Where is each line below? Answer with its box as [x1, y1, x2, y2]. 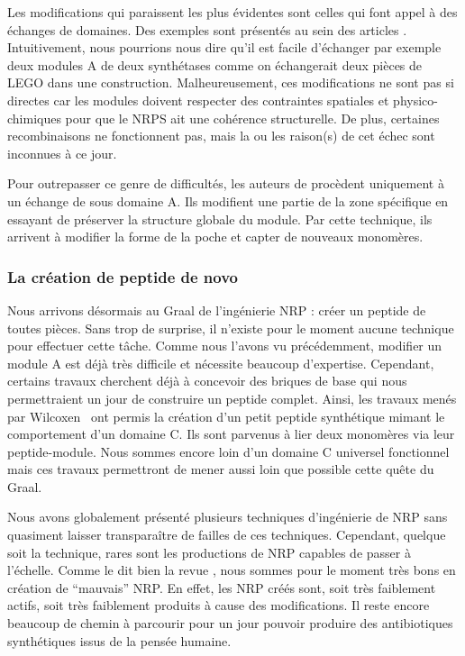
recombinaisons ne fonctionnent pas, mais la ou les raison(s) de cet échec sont [7, 126, 435, 145]
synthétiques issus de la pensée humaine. [7, 631, 232, 650]
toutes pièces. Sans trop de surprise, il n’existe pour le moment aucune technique [7, 318, 454, 337]
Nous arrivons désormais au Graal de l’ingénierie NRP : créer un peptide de [7, 300, 426, 319]
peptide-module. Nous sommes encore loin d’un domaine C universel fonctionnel [7, 442, 450, 460]
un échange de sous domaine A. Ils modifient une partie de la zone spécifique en [7, 191, 449, 210]
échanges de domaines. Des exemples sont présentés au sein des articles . [7, 20, 407, 39]
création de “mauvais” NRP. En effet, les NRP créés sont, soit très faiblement [7, 578, 436, 597]
